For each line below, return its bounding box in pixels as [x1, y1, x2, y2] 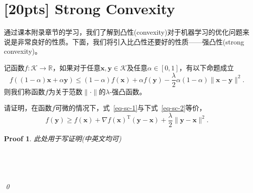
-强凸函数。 [109, 86, 147, 96]
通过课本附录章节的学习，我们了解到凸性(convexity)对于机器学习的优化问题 [4, 27, 243, 37]
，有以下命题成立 [179, 62, 234, 72]
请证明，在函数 [4, 103, 52, 113]
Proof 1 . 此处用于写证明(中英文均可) [4, 133, 122, 143]
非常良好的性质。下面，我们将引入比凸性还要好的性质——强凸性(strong [17, 36, 244, 46]
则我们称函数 [4, 86, 45, 96]
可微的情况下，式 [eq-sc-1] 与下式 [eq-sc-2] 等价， [55, 103, 206, 113]
